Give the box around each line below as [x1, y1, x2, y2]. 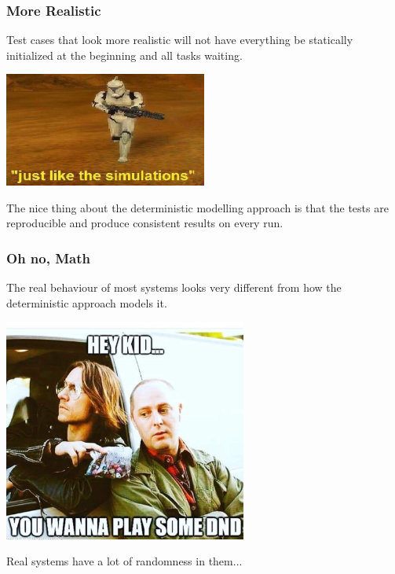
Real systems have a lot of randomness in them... [6, 553, 243, 569]
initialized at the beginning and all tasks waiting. [6, 46, 243, 63]
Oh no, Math [6, 248, 90, 267]
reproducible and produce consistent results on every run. [6, 215, 283, 231]
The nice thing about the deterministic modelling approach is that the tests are [6, 199, 389, 215]
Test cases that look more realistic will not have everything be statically [6, 31, 353, 48]
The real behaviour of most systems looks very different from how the [6, 279, 342, 296]
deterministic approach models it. [6, 294, 167, 311]
